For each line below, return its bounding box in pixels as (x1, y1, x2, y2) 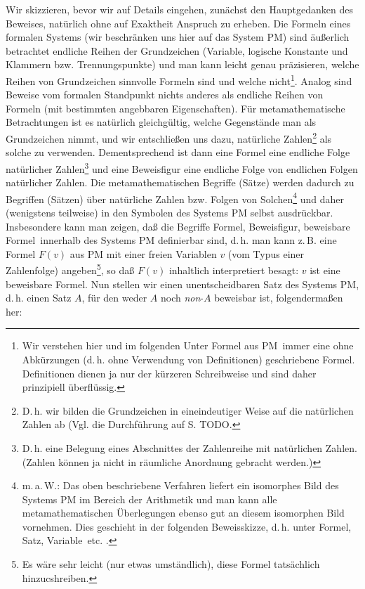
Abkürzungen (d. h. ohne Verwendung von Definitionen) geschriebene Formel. (22, 351, 355, 366)
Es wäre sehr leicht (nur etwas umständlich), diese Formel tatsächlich (22, 557, 320, 571)
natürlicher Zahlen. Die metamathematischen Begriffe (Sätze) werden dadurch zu (6, 175, 354, 190)
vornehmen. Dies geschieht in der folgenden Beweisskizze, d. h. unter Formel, (22, 519, 352, 533)
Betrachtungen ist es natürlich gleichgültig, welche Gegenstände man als (6, 115, 317, 129)
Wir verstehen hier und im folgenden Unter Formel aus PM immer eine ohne (22, 338, 354, 353)
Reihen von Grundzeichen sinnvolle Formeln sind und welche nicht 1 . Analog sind (6, 71, 352, 88)
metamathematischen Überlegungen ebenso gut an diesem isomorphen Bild (22, 505, 345, 520)
